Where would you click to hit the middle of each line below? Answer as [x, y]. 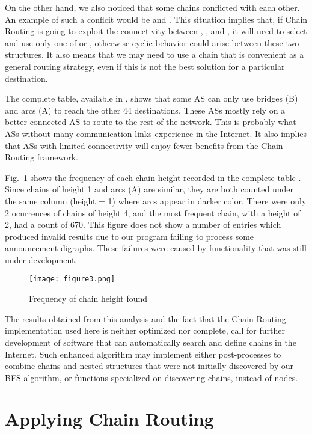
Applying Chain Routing [109, 419]
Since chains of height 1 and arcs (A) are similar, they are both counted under [149, 189]
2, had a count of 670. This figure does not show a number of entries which [143, 225]
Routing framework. [42, 157]
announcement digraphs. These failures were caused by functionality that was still [156, 248]
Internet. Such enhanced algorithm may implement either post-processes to [143, 354]
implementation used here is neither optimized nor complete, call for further [145, 330]
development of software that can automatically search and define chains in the [151, 342]
